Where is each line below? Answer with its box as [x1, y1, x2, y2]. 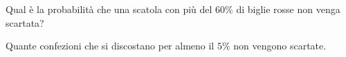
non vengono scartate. [233, 38, 327, 53]
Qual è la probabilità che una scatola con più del [6, 2, 212, 16]
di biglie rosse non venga [236, 2, 340, 16]
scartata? [6, 15, 44, 30]
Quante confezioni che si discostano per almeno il [6, 38, 215, 53]
